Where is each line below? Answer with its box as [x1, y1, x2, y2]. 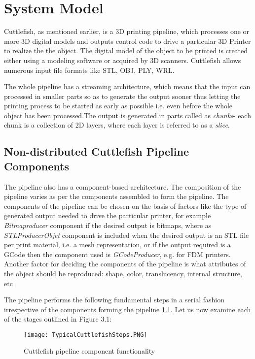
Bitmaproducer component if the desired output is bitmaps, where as [4, 220, 212, 230]
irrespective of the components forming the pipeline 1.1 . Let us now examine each [4, 304, 251, 314]
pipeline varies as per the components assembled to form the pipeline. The [4, 191, 229, 201]
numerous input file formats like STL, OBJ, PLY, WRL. [4, 65, 175, 75]
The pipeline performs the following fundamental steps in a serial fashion [4, 294, 224, 305]
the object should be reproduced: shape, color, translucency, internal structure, [4, 268, 242, 278]
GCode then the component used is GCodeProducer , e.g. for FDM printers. [4, 249, 231, 259]
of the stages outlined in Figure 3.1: [4, 314, 112, 324]
